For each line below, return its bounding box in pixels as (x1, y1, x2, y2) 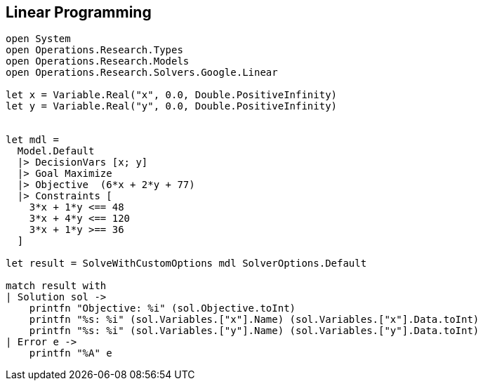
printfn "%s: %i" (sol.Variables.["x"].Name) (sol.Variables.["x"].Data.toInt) (29, 314, 479, 326)
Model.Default (17, 145, 95, 157)
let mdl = (6, 134, 59, 146)
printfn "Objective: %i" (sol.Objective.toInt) (29, 302, 296, 314)
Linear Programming (6, 4, 152, 21)
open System (6, 33, 71, 45)
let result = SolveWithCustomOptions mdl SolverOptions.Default (6, 258, 367, 269)
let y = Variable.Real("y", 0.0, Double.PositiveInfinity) (6, 100, 338, 112)
